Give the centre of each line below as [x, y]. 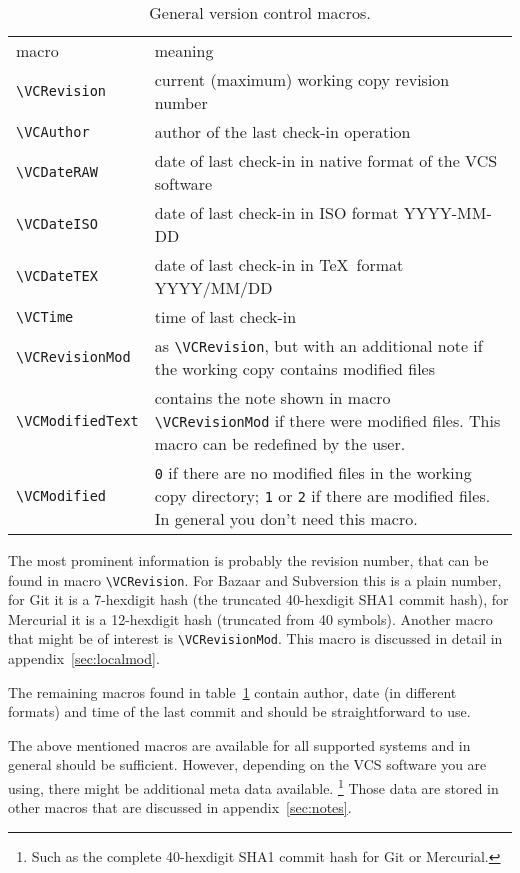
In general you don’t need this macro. [286, 518]
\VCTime [45, 316]
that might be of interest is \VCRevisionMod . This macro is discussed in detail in [255, 638]
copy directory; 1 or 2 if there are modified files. [322, 495]
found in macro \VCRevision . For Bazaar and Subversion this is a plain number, [255, 579]
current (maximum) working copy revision [302, 79]
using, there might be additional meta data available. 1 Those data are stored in [253, 786]
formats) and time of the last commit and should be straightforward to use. [239, 711]
